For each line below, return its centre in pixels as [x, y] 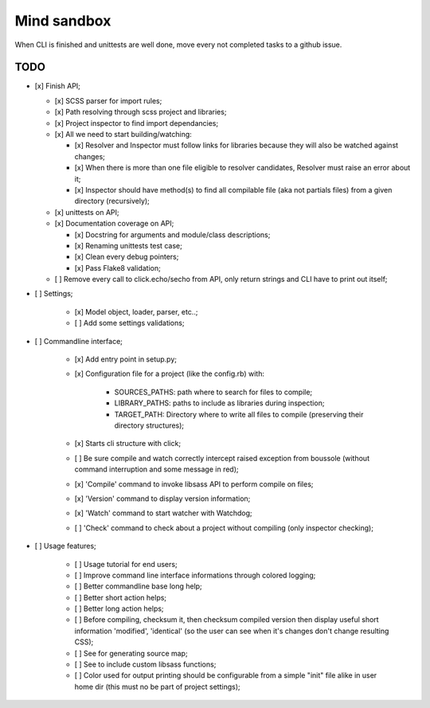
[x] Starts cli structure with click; [128, 444]
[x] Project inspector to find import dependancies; [137, 123]
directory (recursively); [112, 201]
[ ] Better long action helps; [119, 608]
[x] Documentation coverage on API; [114, 224]
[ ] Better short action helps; [121, 597]
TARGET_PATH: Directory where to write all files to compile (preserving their [239, 414]
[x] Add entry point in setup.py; [125, 359]
